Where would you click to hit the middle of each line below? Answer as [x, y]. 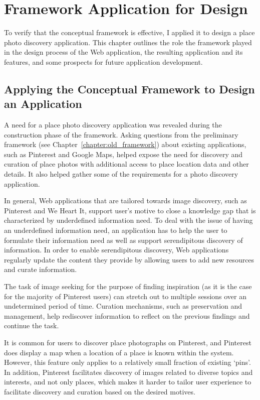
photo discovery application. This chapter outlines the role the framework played [128, 42]
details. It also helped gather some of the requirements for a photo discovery [121, 174]
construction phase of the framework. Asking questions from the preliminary [121, 134]
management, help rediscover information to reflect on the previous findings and [127, 315]
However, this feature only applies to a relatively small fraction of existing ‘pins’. [127, 362]
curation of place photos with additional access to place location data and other [126, 164]
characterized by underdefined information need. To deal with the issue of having [128, 220]
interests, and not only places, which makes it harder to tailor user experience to [128, 382]
